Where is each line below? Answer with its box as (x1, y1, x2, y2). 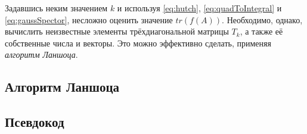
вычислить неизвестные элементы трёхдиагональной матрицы (5, 25, 229, 38)
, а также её (240, 25, 283, 38)
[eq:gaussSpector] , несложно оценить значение (5, 13, 173, 26)
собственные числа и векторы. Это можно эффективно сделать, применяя (5, 36, 271, 49)
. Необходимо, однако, (222, 13, 303, 26)
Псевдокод (5, 113, 64, 131)
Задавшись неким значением (5, 2, 108, 14)
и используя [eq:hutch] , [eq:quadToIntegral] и (117, 2, 282, 14)
